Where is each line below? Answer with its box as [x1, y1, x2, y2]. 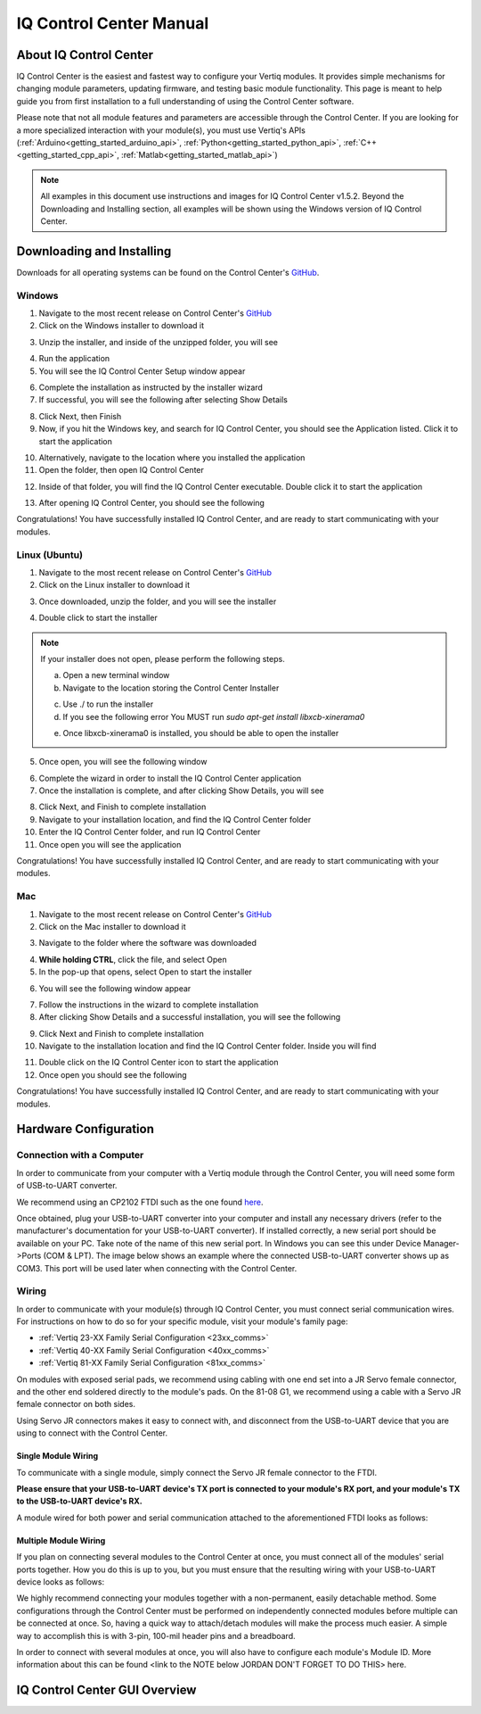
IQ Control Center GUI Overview [16, 1683, 197, 1698]
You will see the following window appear [38, 982, 192, 994]
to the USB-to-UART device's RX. [16, 1495, 143, 1507]
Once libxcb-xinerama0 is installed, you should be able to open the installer [62, 727, 339, 738]
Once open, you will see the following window [38, 757, 208, 767]
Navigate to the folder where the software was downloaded [38, 938, 257, 948]
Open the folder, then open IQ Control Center [38, 465, 205, 476]
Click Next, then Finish [38, 410, 122, 421]
